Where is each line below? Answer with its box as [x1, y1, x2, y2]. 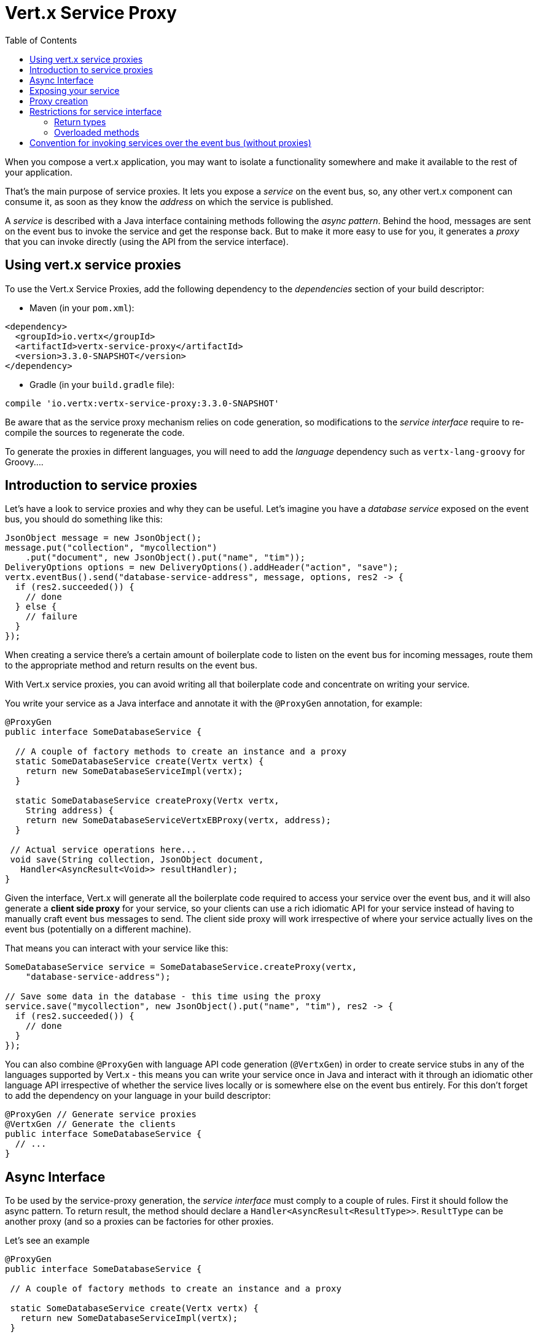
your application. [5, 166, 72, 177]
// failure [25, 611, 78, 622]
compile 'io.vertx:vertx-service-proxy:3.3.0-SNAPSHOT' [5, 398, 279, 408]
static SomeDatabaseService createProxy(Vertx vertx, [15, 796, 279, 806]
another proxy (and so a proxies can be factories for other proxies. [5, 1216, 274, 1227]
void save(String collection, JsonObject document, [10, 855, 264, 865]
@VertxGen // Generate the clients [5, 1119, 176, 1130]
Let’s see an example [5, 1235, 90, 1246]
